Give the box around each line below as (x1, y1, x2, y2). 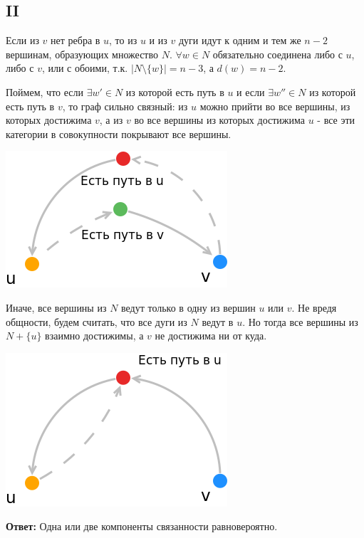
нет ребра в (51, 33, 100, 48)
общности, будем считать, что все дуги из (6, 314, 187, 329)
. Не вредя (291, 300, 337, 315)
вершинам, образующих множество (6, 46, 159, 61)
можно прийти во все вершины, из (199, 98, 350, 113)
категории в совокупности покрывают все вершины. (6, 126, 232, 141)
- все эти (317, 112, 355, 127)
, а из (99, 112, 123, 127)
